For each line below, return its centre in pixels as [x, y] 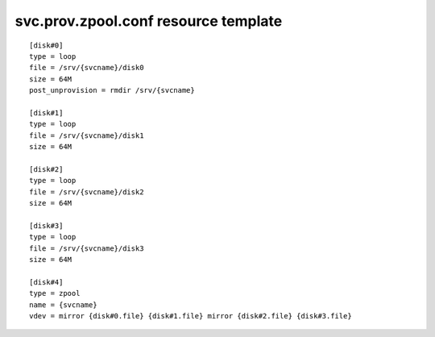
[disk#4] [46, 282]
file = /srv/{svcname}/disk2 [87, 192]
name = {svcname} [63, 305]
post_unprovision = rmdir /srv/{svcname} [112, 90]
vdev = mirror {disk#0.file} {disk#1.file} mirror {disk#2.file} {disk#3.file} [191, 316]
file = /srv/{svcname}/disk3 [87, 248]
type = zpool [55, 293]
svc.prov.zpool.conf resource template [149, 21]
